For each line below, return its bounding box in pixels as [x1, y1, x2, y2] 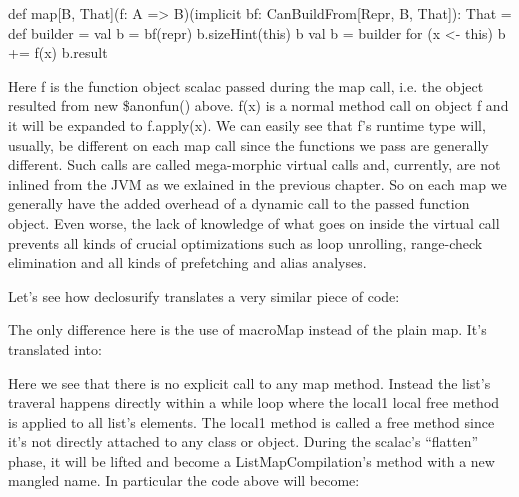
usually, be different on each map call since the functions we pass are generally [8, 134, 489, 155]
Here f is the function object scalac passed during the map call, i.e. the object [8, 75, 484, 96]
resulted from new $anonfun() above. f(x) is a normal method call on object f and [8, 95, 509, 116]
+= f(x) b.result [8, 42, 108, 63]
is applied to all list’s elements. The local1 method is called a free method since [8, 411, 495, 432]
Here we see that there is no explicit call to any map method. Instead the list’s [8, 372, 491, 393]
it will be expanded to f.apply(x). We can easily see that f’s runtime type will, [8, 114, 486, 135]
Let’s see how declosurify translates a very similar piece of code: [8, 285, 400, 306]
